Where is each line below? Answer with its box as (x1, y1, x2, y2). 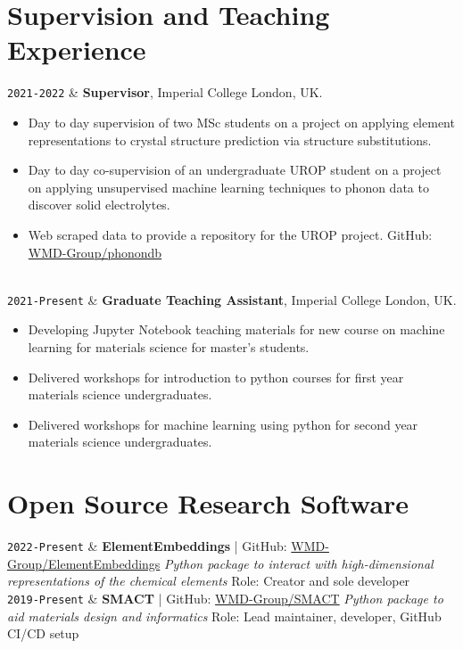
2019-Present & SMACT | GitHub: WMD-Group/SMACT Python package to (7, 588, 443, 607)
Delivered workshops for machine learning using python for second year (28, 415, 418, 433)
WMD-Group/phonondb (28, 242, 162, 261)
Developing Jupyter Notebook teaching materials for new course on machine (28, 320, 445, 339)
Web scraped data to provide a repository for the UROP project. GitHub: (28, 225, 433, 243)
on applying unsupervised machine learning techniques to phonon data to (28, 177, 429, 196)
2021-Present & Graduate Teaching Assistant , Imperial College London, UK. (7, 290, 457, 308)
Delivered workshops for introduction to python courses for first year (28, 367, 404, 386)
